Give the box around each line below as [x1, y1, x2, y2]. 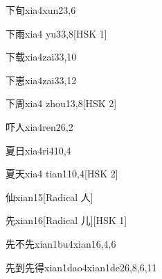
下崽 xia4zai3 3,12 [6, 72, 77, 87]
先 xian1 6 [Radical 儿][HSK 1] [6, 213, 127, 228]
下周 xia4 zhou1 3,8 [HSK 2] [6, 96, 117, 111]
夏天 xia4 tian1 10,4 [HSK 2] [6, 166, 118, 181]
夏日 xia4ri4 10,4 [6, 143, 71, 157]
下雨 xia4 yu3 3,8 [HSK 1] [6, 26, 107, 40]
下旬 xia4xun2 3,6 [6, 3, 76, 17]
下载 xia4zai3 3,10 [6, 49, 77, 64]
